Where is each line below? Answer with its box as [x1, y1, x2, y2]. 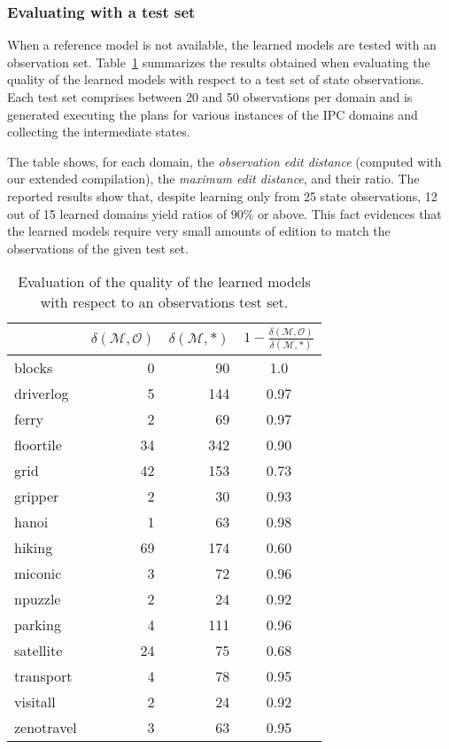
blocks [14, 357, 53, 378]
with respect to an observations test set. [40, 292, 289, 313]
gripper [14, 486, 59, 507]
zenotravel [14, 717, 77, 738]
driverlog [14, 383, 69, 404]
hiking [14, 537, 53, 558]
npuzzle [14, 589, 61, 610]
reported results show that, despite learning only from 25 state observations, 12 [7, 186, 437, 205]
